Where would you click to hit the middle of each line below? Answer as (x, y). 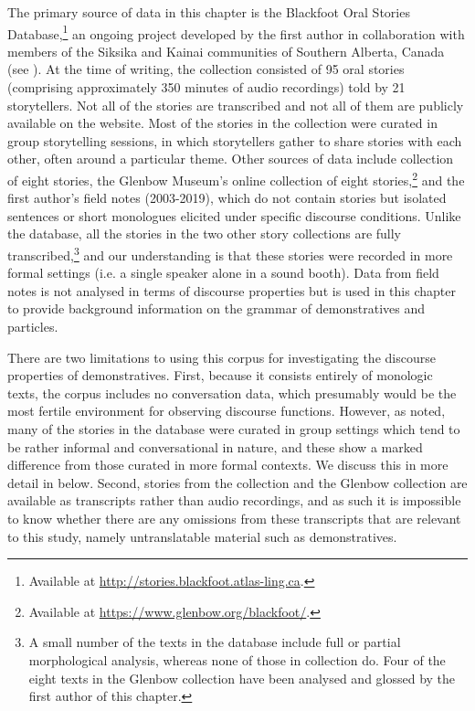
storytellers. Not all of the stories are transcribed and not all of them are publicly (236, 105)
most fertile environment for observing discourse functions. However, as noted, (227, 411)
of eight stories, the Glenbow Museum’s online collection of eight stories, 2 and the (236, 179)
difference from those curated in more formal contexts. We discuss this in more (228, 465)
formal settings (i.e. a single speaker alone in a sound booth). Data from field (223, 273)
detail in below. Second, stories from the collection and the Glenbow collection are (237, 482)
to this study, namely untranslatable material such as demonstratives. (202, 536)
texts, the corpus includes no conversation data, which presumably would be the (232, 393)
